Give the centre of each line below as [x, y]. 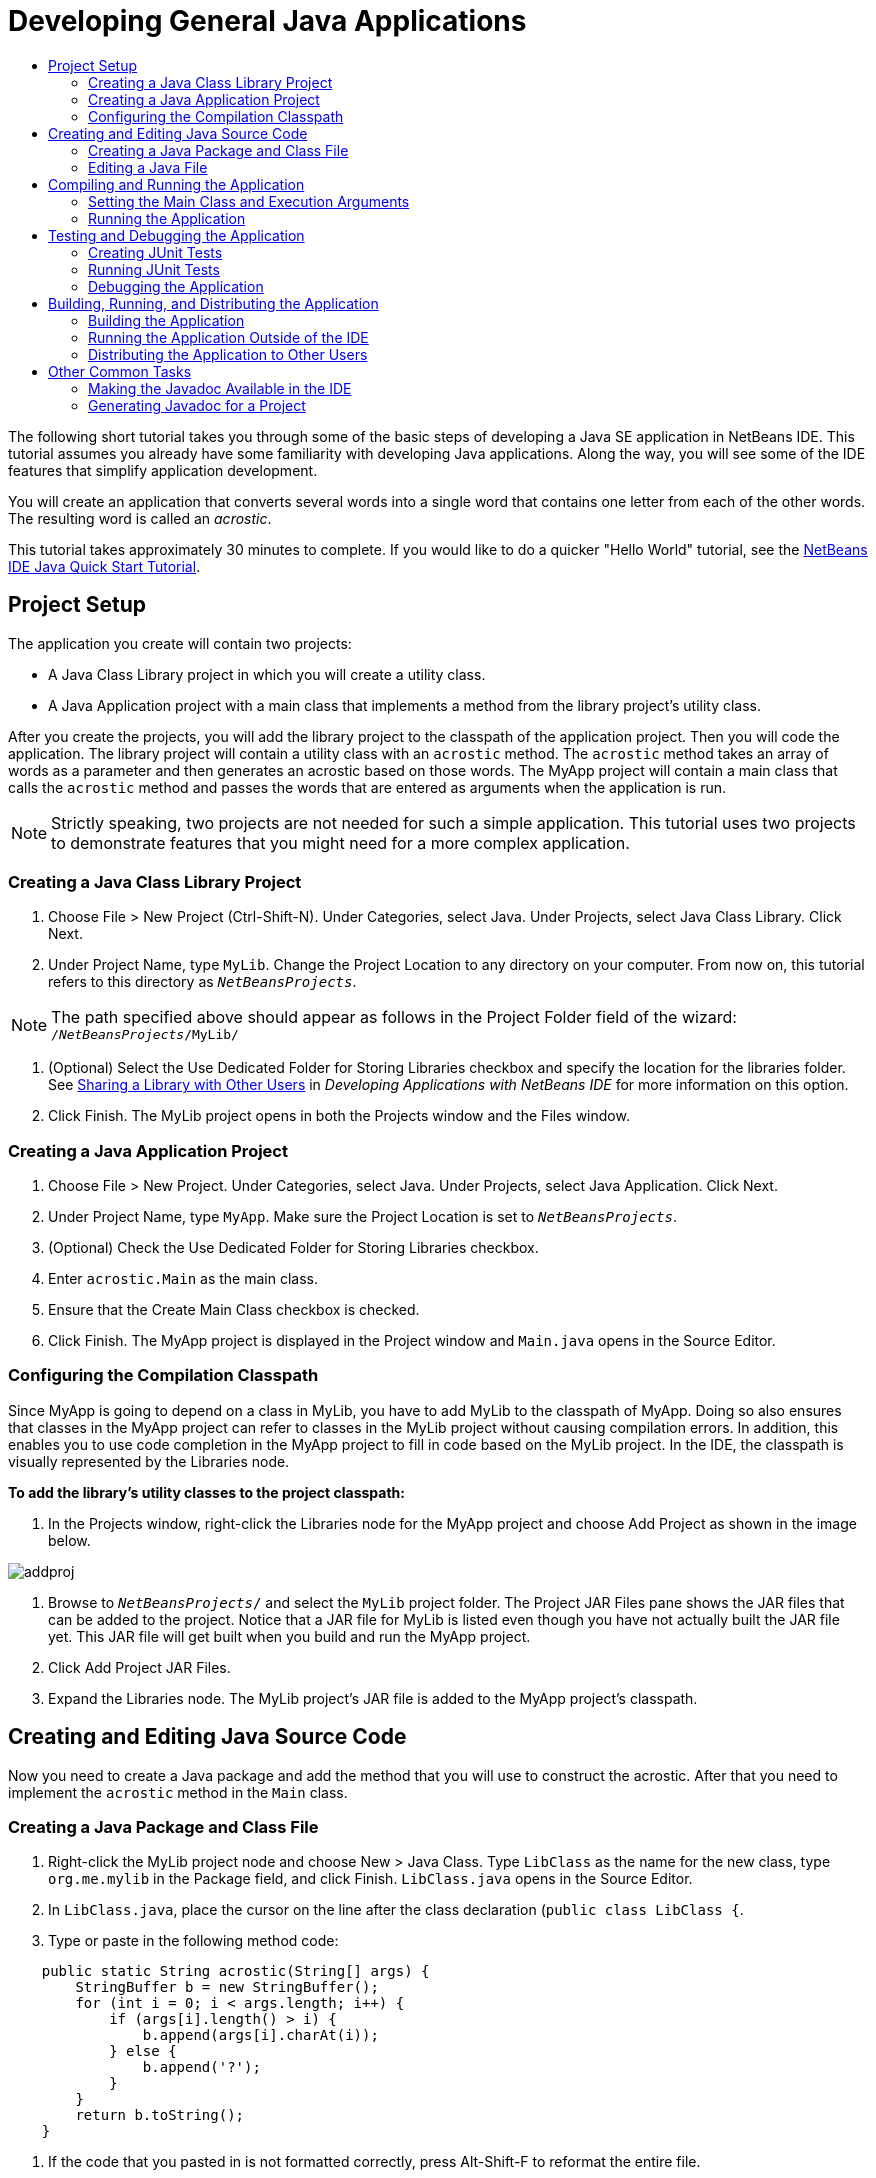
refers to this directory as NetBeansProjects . [202, 982]
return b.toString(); [160, 2115]
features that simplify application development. [163, 470]
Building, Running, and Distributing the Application [213, 303]
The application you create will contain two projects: [180, 643]
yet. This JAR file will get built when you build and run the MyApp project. [289, 1636]
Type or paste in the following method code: [193, 1941]
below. [69, 1540]
